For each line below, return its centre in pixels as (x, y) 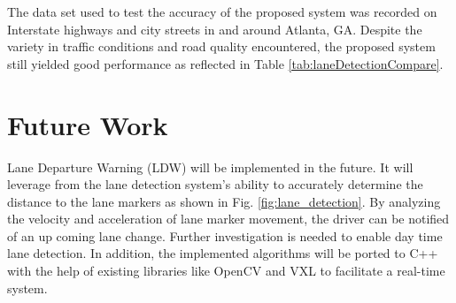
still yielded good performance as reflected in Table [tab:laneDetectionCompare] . (225, 63)
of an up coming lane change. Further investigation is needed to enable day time (225, 235)
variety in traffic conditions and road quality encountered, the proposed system (221, 46)
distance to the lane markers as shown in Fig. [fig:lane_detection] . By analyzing (224, 201)
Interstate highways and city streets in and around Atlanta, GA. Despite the (215, 29)
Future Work (88, 124)
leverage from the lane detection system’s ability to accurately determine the (215, 184)
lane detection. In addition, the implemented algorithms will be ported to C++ (223, 253)
